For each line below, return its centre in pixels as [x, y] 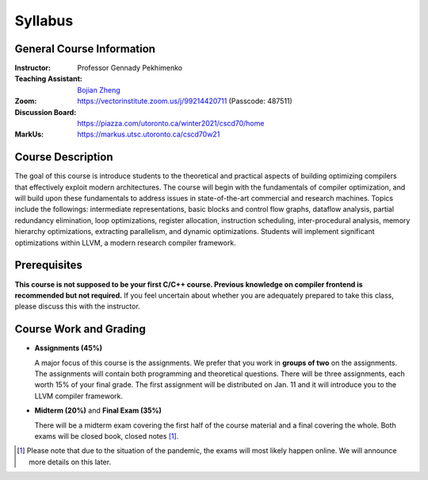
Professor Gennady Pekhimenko [130, 68]
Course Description [64, 157]
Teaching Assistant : [48, 79]
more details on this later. [70, 462]
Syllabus [44, 21]
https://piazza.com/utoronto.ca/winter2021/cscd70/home [171, 124]
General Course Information [85, 49]
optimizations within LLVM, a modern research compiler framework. [126, 243]
